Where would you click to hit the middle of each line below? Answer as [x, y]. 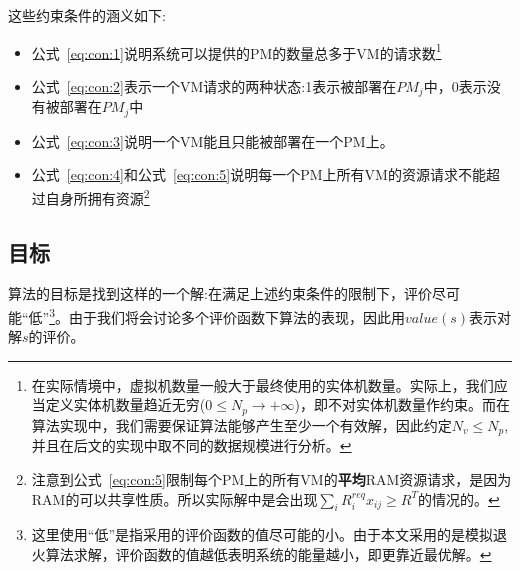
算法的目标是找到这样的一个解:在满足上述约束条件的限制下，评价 [220, 293]
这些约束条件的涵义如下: [87, 15]
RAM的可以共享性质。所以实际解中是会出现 [174, 498]
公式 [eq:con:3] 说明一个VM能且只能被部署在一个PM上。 [212, 140]
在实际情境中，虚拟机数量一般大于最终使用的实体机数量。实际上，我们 [262, 384]
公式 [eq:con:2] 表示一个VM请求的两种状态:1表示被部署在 [214, 85]
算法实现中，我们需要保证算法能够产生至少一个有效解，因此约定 [241, 424]
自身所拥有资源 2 [97, 196]
